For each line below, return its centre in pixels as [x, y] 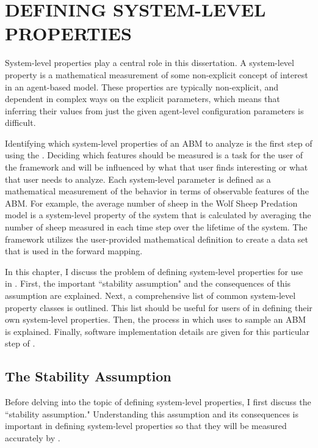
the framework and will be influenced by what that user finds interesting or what [157, 167]
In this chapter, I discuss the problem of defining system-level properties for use [154, 271]
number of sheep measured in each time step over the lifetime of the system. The [156, 227]
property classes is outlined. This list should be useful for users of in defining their [159, 307]
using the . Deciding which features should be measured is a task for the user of [154, 155]
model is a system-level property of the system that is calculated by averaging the [158, 215]
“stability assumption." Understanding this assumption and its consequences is [152, 413]
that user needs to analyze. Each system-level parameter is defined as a [138, 179]
